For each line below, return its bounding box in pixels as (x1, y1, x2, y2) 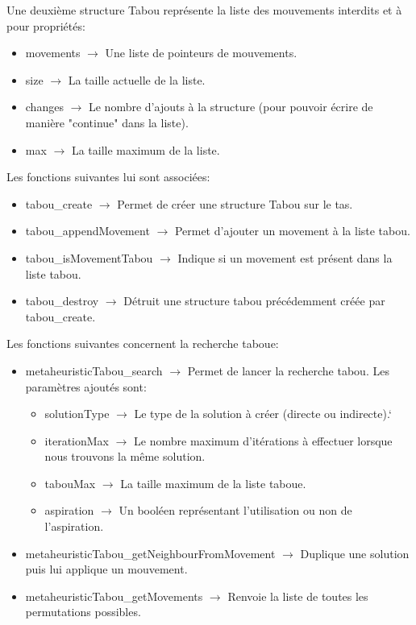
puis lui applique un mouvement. (25, 561, 188, 577)
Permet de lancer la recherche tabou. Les (187, 362, 389, 379)
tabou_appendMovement (25, 222, 150, 239)
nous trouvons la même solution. (44, 448, 206, 465)
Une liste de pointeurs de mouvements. (105, 44, 297, 61)
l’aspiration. (44, 518, 104, 535)
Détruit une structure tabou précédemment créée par (123, 292, 385, 309)
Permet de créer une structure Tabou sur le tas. (117, 195, 353, 212)
